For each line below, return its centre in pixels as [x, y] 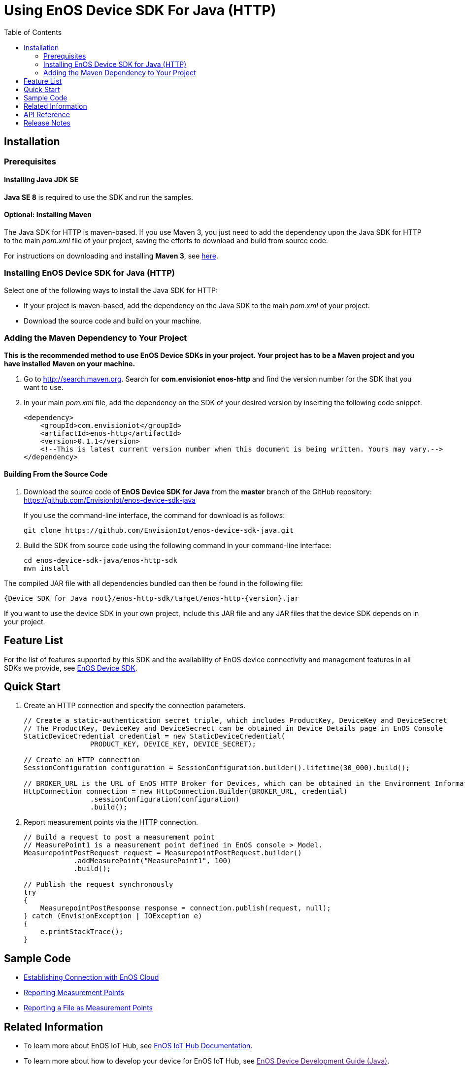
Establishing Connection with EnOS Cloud [91, 977]
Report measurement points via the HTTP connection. [111, 822]
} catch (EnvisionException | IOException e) [113, 916]
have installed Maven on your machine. [70, 363]
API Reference [47, 114]
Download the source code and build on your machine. [113, 321]
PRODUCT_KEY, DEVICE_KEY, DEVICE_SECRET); [173, 744]
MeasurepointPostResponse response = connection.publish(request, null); [185, 908]
